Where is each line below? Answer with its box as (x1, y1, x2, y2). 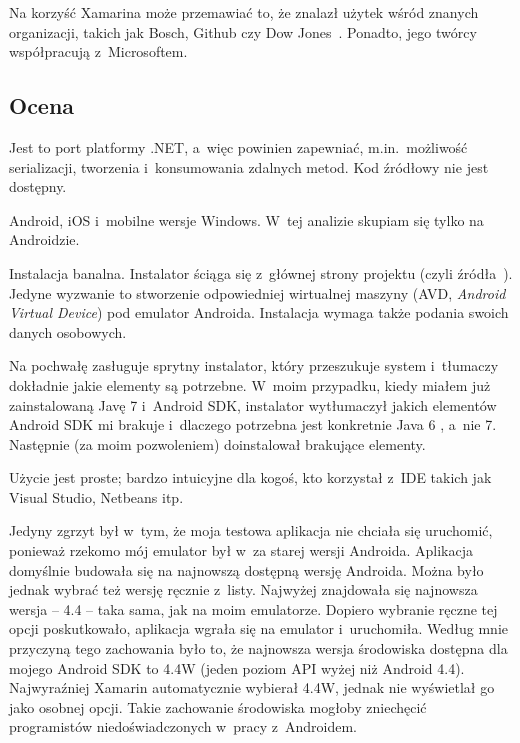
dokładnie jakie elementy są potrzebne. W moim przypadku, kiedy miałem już (9, 374, 491, 395)
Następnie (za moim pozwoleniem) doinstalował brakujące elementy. (9, 433, 426, 454)
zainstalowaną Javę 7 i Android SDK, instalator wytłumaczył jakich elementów (9, 394, 497, 415)
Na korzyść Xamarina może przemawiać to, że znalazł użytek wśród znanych (9, 2, 479, 22)
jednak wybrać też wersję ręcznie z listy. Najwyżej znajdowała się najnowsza (9, 579, 478, 600)
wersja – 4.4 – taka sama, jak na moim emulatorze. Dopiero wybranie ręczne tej (9, 598, 498, 619)
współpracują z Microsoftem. (9, 41, 188, 62)
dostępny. (9, 176, 67, 197)
